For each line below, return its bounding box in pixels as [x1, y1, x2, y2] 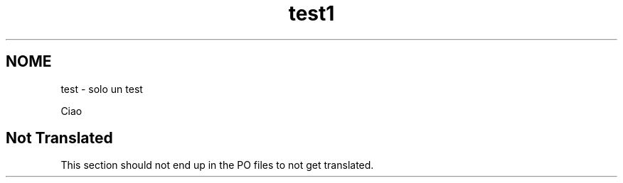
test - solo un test [60, 82, 143, 95]
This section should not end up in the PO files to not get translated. [60, 159, 374, 172]
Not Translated [6, 129, 113, 148]
